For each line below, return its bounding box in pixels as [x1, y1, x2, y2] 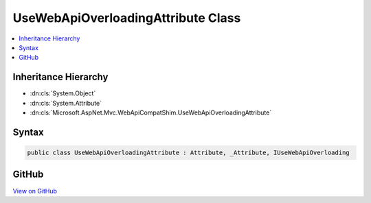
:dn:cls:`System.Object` [30, 89, 96, 97]
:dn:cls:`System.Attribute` [30, 99, 102, 107]
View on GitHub [12, 187, 58, 195]
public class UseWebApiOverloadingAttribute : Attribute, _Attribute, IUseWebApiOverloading [27, 149, 350, 157]
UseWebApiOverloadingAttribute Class [12, 10, 241, 25]
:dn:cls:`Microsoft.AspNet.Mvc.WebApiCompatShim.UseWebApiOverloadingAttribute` [30, 108, 272, 117]
